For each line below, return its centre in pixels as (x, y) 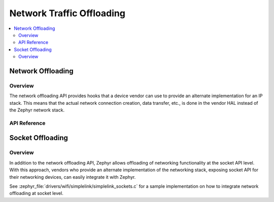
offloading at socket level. (36, 193)
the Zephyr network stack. (37, 110)
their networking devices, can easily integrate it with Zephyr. (73, 177)
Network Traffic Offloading (67, 13)
